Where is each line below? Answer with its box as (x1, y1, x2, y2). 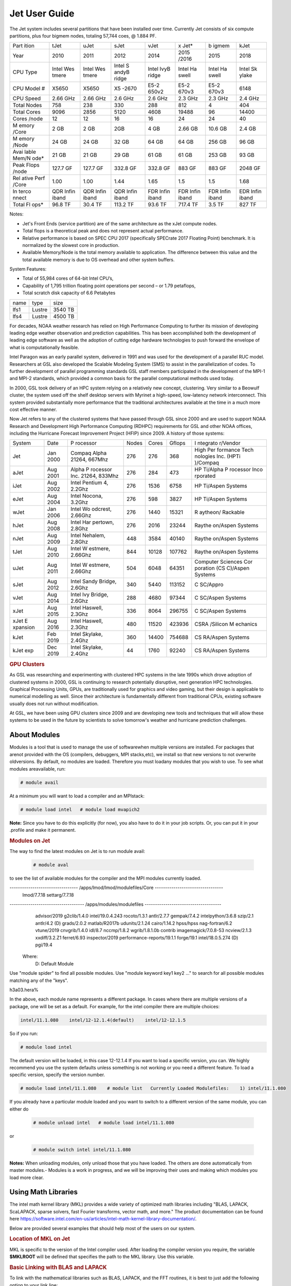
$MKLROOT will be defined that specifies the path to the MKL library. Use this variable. (9, 1254, 195, 1260)
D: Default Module (35, 960, 74, 967)
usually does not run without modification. (9, 700, 99, 707)
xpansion (12, 624, 35, 631)
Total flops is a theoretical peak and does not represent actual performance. (22, 228, 184, 234)
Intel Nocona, (70, 492, 103, 499)
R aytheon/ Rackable (194, 509, 245, 516)
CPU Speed (12, 95, 41, 102)
